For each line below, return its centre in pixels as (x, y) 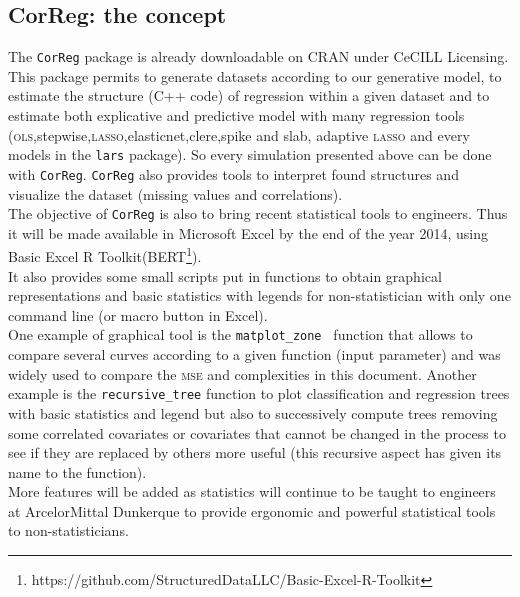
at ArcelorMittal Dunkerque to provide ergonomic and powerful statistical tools (252, 510)
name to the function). (77, 471)
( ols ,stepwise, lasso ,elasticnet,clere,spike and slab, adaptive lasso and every (239, 134)
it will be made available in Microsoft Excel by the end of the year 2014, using (248, 232)
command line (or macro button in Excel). (138, 314)
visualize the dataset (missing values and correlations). (175, 193)
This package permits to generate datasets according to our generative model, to (255, 75)
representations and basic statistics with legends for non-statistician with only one (259, 295)
